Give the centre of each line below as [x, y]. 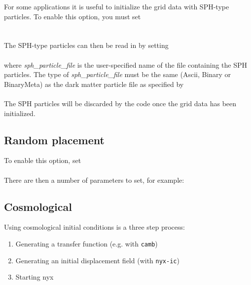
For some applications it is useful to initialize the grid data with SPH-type [117, 6]
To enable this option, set [43, 160]
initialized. [20, 113]
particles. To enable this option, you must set [72, 16]
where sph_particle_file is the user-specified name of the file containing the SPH [126, 64]
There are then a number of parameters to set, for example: [94, 180]
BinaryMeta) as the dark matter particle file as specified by [94, 84]
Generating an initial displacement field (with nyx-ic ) [97, 260]
